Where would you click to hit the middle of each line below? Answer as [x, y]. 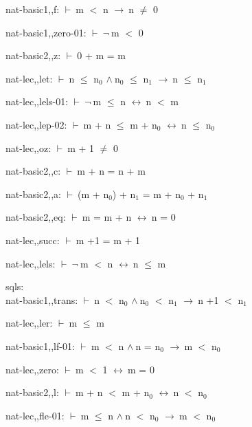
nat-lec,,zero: [32, 369]
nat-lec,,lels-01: [37, 101]
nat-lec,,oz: [28, 147]
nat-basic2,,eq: [36, 217]
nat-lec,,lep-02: [36, 124]
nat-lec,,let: [29, 78]
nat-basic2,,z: [33, 55]
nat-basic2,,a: [33, 194]
